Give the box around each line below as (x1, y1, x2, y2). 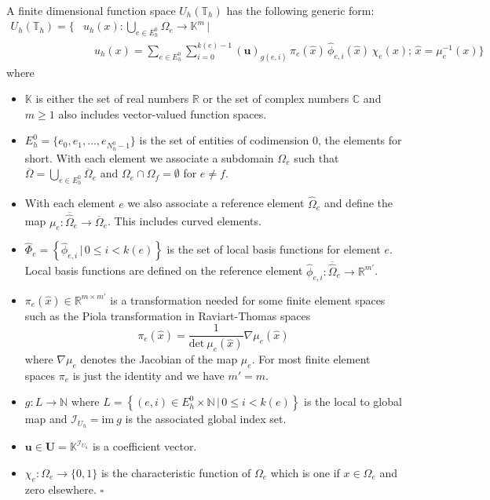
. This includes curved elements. (108, 213, 261, 229)
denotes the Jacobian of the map (80, 350, 238, 367)
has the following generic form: (226, 2, 375, 18)
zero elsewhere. (24, 480, 97, 497)
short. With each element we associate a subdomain (24, 149, 274, 166)
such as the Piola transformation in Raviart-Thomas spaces (24, 307, 311, 323)
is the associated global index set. (125, 411, 287, 427)
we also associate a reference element (127, 195, 305, 211)
